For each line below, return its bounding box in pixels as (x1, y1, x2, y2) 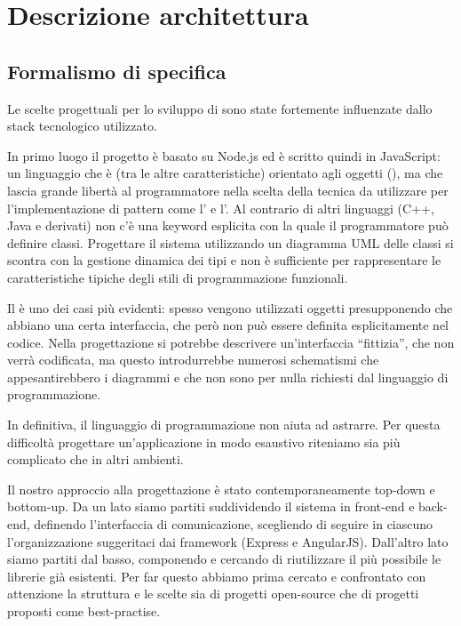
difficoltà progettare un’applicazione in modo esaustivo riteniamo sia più (7, 432, 401, 451)
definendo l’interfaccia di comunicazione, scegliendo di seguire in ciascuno (34, 515, 433, 534)
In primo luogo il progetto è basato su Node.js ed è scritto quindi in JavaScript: (7, 146, 441, 165)
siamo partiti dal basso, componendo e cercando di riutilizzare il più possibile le (7, 550, 441, 568)
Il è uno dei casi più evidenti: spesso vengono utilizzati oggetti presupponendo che (7, 298, 453, 317)
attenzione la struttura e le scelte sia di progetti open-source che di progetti (7, 584, 419, 603)
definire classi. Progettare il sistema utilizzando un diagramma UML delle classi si (7, 233, 454, 252)
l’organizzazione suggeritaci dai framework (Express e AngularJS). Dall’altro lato (7, 532, 449, 550)
